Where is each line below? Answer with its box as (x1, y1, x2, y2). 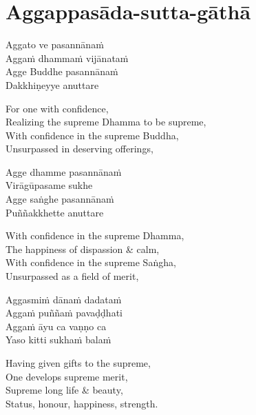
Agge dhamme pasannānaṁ (6, 164, 122, 179)
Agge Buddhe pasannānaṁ (6, 64, 118, 79)
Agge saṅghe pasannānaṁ (6, 192, 114, 206)
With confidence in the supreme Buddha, (6, 128, 179, 142)
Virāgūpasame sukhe (6, 178, 93, 192)
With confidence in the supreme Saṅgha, (6, 255, 176, 270)
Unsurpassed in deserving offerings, (6, 141, 153, 156)
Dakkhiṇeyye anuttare (6, 77, 99, 92)
